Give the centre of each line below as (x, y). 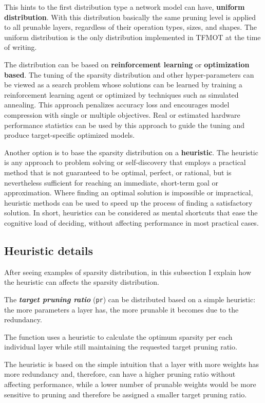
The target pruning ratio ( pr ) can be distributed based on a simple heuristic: (130, 299)
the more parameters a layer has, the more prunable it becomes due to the (121, 309)
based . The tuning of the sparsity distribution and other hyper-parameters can (129, 74)
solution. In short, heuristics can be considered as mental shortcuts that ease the (131, 213)
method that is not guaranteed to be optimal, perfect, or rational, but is (118, 172)
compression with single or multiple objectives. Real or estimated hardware (122, 114)
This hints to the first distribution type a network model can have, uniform (125, 7)
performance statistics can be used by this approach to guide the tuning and (124, 125)
